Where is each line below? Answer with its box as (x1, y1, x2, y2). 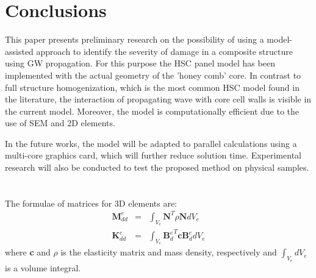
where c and (5, 246, 51, 258)
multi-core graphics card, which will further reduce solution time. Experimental (5, 149, 301, 162)
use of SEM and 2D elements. (5, 116, 115, 129)
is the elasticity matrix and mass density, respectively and (60, 246, 277, 258)
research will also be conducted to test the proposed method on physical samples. (5, 161, 309, 174)
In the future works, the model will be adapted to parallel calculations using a (5, 137, 297, 149)
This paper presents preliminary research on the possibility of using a (5, 33, 264, 46)
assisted (5, 45, 34, 57)
